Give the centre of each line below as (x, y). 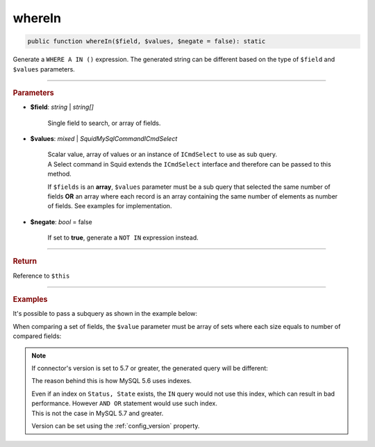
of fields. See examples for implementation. (110, 206)
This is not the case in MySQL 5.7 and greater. (98, 413)
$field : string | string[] (62, 107)
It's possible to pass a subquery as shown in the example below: (105, 314)
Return (25, 262)
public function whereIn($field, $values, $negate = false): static (147, 41)
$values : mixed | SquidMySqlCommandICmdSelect (104, 138)
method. (60, 174)
